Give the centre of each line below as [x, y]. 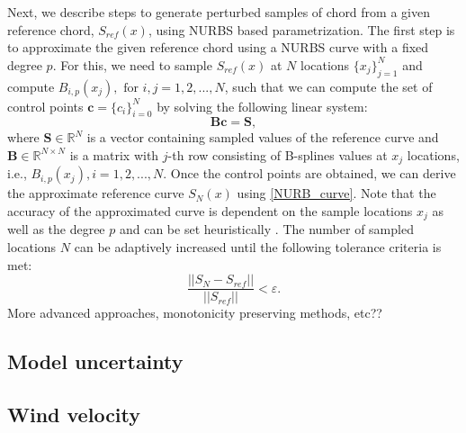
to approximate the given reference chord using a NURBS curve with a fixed [218, 47]
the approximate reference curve [96, 193]
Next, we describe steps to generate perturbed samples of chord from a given [219, 12]
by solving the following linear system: [262, 106]
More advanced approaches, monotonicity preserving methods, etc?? [195, 313]
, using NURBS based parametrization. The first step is [301, 29]
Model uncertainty [95, 361]
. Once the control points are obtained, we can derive [309, 173]
